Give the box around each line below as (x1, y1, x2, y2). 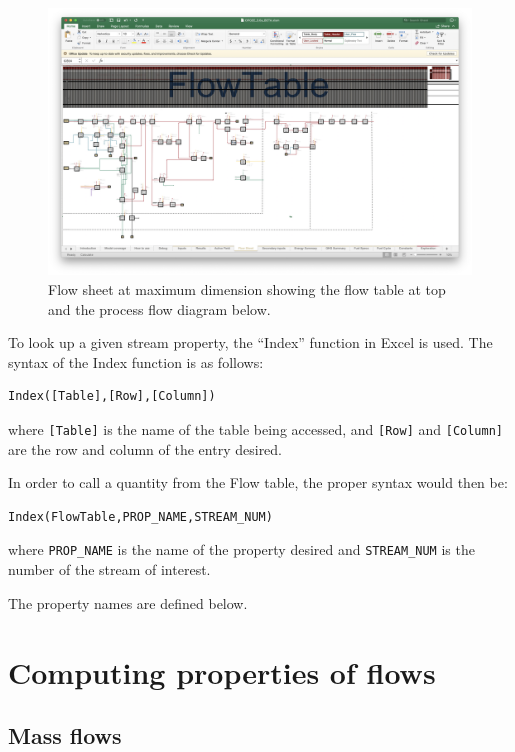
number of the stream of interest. (8, 559, 211, 580)
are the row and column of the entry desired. (8, 438, 283, 459)
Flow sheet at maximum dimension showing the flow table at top (48, 279, 446, 300)
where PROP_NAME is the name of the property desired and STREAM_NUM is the (8, 539, 475, 560)
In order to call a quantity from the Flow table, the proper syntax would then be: (8, 472, 508, 493)
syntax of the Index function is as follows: (8, 351, 264, 372)
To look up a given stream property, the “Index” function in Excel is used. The (8, 332, 493, 353)
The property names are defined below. (8, 592, 248, 613)
